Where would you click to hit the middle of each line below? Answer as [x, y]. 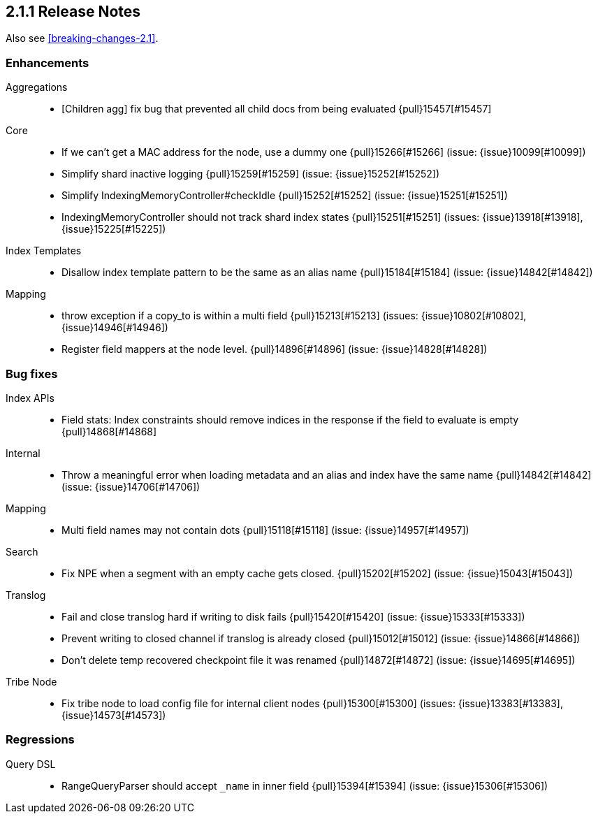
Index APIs [30, 398]
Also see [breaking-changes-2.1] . [82, 38]
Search [22, 551]
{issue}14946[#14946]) [115, 328]
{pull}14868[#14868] [109, 431]
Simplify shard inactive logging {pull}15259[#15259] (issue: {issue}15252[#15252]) [251, 174]
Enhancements [48, 63]
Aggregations [37, 87]
